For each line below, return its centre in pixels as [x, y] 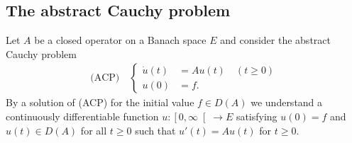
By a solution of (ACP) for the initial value [100, 102]
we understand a [287, 102]
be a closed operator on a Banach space [120, 40]
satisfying [257, 116]
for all [94, 130]
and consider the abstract [275, 40]
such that [155, 130]
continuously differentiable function [82, 116]
